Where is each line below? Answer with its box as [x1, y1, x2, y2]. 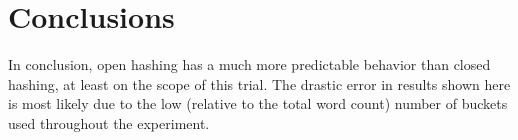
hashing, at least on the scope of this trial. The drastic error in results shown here [8, 73, 511, 94]
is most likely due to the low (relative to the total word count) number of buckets [8, 93, 508, 114]
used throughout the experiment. [8, 112, 210, 133]
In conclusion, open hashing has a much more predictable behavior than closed [8, 54, 491, 75]
